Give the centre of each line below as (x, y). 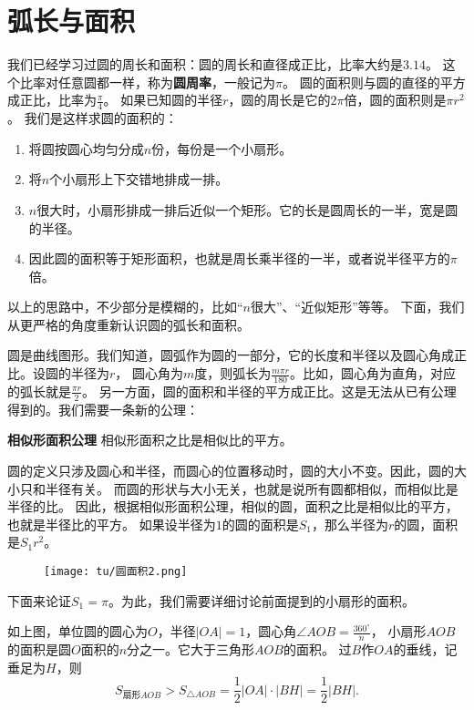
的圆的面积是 (260, 524)
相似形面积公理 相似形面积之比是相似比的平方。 (150, 440)
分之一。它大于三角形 (191, 648)
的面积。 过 (317, 648)
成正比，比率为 (52, 100)
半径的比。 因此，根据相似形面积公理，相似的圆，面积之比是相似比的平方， (233, 506)
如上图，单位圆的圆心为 (77, 631)
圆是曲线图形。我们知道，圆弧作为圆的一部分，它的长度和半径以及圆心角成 (231, 355)
